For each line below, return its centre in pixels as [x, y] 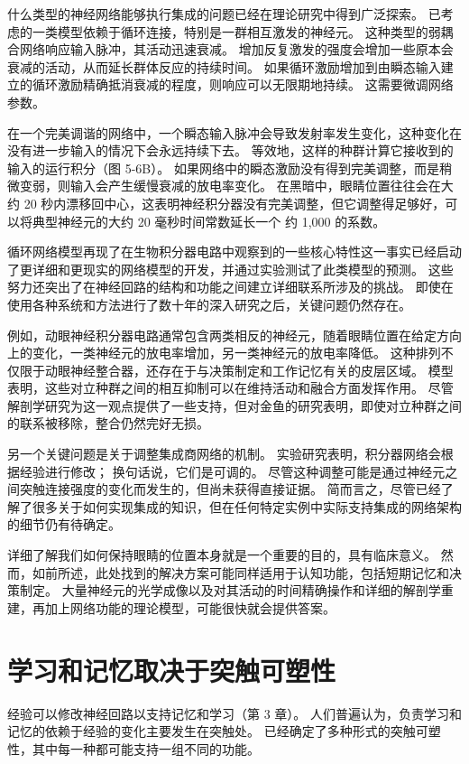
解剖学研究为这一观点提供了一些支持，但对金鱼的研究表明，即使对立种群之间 [234, 405]
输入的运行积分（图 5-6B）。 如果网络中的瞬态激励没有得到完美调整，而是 [223, 168]
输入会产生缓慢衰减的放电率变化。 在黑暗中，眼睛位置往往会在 [255, 186]
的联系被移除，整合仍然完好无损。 [108, 423]
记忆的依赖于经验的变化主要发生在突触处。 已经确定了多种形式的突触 [212, 731]
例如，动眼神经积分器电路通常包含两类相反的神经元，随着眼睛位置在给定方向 [234, 335]
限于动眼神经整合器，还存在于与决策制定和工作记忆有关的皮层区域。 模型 [236, 370]
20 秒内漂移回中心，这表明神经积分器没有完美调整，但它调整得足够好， [234, 203]
